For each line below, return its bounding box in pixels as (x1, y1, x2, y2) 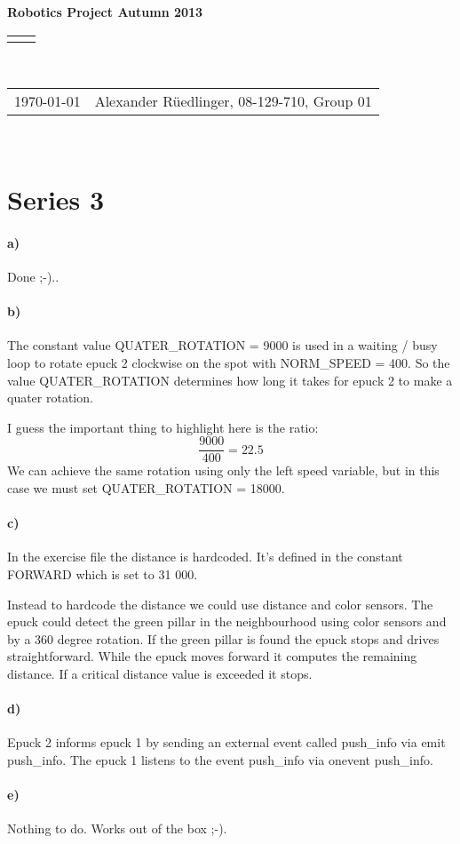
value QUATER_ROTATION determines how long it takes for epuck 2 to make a (7, 370, 453, 389)
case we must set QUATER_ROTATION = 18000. (7, 478, 285, 497)
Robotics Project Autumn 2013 (7, 3, 203, 20)
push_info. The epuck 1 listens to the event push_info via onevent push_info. (7, 750, 433, 768)
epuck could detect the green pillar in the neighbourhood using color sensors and (7, 612, 447, 631)
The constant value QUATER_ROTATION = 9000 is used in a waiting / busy (7, 336, 438, 354)
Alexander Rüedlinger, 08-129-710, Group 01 (94, 91, 372, 112)
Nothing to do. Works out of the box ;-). (7, 819, 227, 838)
